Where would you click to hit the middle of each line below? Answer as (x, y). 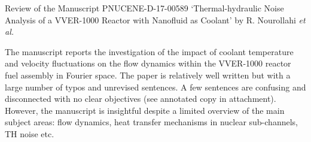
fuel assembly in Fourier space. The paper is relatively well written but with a (148, 75)
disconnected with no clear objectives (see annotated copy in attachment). (141, 99)
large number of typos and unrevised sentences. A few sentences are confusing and (155, 87)
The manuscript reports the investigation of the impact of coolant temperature (149, 51)
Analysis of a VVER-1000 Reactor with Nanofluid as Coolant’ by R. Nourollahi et (155, 19)
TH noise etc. (30, 133)
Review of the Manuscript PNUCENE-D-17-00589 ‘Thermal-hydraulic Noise (144, 8)
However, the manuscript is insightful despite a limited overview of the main (145, 110)
